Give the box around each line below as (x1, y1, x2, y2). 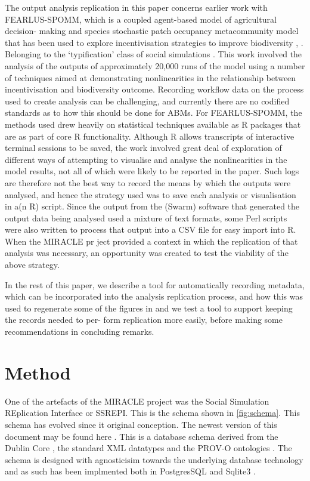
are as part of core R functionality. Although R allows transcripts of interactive (5, 129, 294, 142)
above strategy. (5, 258, 60, 271)
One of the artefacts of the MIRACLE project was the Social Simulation (5, 394, 269, 407)
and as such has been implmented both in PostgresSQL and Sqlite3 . (5, 465, 256, 477)
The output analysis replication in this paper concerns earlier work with (5, 1, 268, 13)
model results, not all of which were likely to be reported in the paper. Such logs (5, 165, 299, 177)
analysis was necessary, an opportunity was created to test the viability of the (5, 246, 289, 259)
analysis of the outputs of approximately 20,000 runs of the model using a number (5, 59, 305, 72)
